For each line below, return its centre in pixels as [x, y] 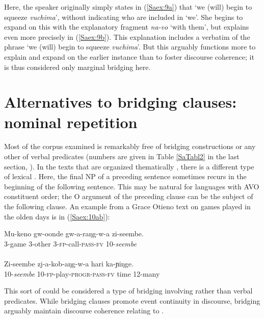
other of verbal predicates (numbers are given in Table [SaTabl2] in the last [122, 156]
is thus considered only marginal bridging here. [77, 67]
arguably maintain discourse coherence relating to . [84, 311]
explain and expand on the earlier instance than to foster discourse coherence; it [129, 56]
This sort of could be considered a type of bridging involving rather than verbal [128, 291]
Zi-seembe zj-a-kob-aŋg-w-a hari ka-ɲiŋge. [69, 263]
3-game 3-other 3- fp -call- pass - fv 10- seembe [70, 243]
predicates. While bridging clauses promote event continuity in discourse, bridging [132, 300]
